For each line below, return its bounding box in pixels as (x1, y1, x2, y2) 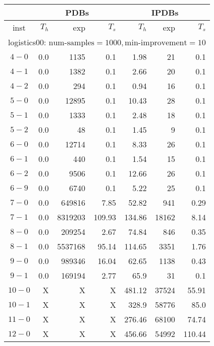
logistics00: (8, 36, 46, 48)
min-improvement (125, 39, 187, 47)
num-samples (49, 39, 94, 47)
